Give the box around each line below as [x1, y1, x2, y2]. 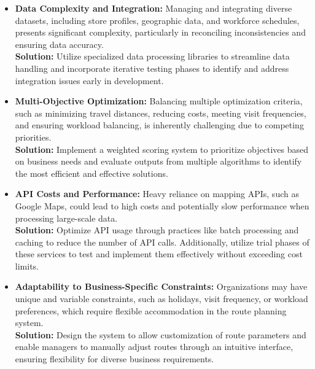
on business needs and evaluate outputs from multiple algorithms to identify [15, 155, 302, 168]
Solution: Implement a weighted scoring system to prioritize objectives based [15, 142, 309, 155]
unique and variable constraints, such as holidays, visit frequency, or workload [15, 292, 308, 305]
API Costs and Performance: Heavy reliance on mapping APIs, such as [15, 187, 299, 200]
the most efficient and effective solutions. [15, 166, 168, 179]
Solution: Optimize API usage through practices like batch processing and [15, 223, 299, 236]
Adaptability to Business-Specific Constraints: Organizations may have [15, 280, 308, 293]
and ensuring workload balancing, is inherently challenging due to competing [15, 118, 304, 131]
